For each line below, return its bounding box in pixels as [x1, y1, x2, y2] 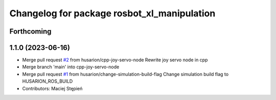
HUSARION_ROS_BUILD [22, 78, 73, 84]
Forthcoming [9, 27, 52, 36]
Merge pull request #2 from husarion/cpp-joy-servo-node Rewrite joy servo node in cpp [22, 57, 208, 63]
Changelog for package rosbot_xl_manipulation [9, 8, 216, 19]
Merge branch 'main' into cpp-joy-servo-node [22, 64, 120, 70]
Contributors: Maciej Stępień [22, 85, 83, 91]
